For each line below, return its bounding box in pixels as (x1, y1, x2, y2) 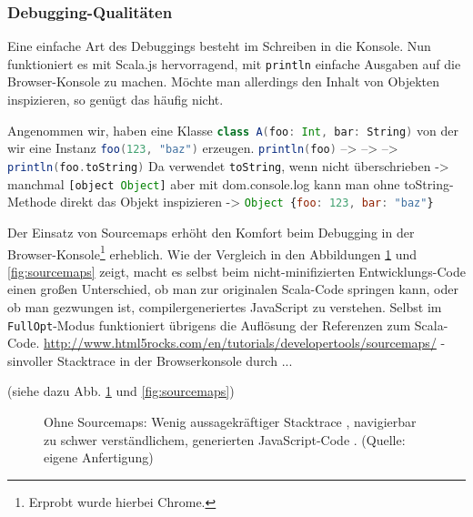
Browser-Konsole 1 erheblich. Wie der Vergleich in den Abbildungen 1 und (7, 241, 418, 263)
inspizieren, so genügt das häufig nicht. (7, 90, 224, 109)
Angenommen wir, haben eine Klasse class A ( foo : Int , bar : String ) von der (7, 120, 458, 139)
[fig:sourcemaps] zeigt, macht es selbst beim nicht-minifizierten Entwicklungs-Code (7, 261, 466, 280)
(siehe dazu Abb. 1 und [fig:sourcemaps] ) (7, 381, 235, 400)
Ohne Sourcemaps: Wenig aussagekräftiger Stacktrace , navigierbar (44, 412, 417, 431)
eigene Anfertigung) (44, 448, 154, 467)
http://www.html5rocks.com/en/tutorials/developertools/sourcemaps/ (44, 333, 437, 352)
